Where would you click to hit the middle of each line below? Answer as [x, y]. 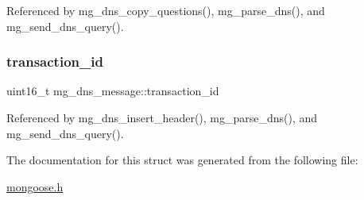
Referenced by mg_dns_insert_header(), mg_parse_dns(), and [162, 117]
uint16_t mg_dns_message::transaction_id [113, 91]
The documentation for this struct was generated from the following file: [182, 160]
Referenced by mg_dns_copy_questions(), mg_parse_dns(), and [166, 10]
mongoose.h [35, 186]
